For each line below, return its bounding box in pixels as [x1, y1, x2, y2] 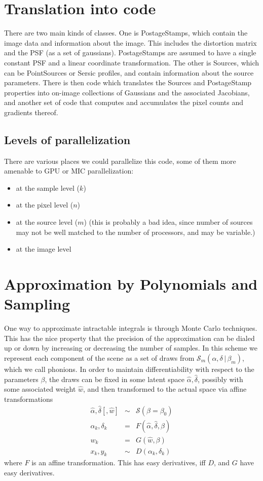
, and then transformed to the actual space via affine [83, 384, 247, 394]
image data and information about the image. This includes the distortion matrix [4, 37, 257, 48]
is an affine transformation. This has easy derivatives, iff [31, 457, 206, 468]
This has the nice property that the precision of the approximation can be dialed [4, 332, 255, 343]
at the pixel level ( [16, 199, 73, 210]
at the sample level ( [16, 182, 80, 193]
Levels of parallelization [4, 131, 131, 147]
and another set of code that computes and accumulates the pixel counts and [4, 97, 244, 108]
